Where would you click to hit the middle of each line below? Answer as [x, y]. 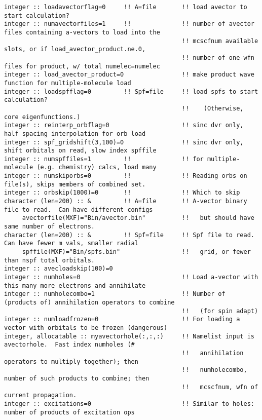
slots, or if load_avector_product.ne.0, [75, 49]
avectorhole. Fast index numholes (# [69, 345]
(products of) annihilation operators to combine [89, 302]
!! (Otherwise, [213, 108]
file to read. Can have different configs [79, 209]
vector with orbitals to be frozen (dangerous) [86, 328]
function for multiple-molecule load [68, 83]
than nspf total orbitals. [49, 260]
